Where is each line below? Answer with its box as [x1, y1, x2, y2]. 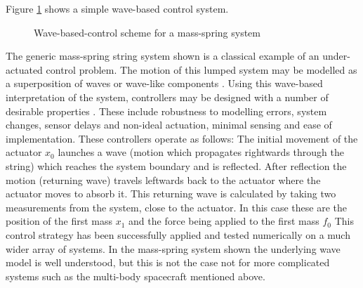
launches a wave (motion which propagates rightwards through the [58, 145, 344, 159]
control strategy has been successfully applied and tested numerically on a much [6, 227, 350, 242]
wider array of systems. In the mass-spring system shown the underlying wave [6, 241, 341, 256]
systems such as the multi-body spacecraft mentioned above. [6, 268, 265, 283]
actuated [6, 62, 43, 77]
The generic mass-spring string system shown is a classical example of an [6, 48, 319, 63]
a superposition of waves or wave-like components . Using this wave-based [6, 76, 323, 91]
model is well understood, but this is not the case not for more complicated [6, 255, 330, 270]
